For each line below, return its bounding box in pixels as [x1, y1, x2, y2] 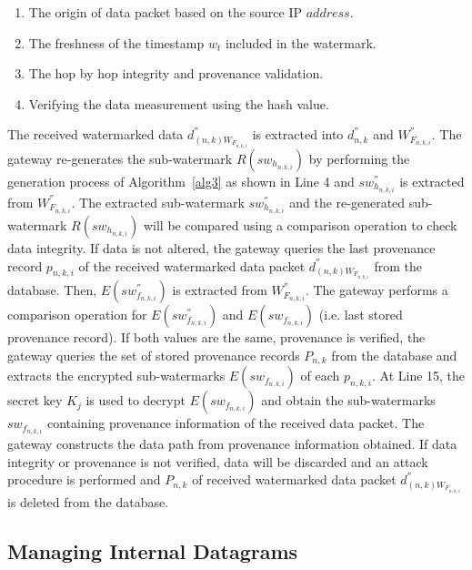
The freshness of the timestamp [28, 33, 205, 52]
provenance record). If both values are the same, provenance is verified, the [7, 328, 426, 347]
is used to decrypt [85, 391, 186, 410]
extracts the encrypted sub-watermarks [7, 366, 226, 385]
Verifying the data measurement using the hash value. [28, 94, 329, 113]
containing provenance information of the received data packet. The [46, 413, 425, 433]
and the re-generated [289, 192, 406, 211]
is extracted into [252, 125, 344, 144]
